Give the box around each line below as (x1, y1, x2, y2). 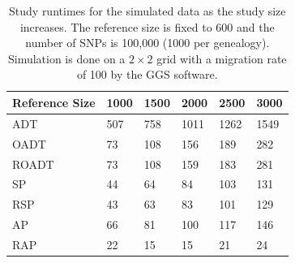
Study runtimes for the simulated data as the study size (9, 2, 286, 19)
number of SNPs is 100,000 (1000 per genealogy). (25, 34, 270, 51)
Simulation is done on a (7, 50, 126, 67)
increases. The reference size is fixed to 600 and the (19, 18, 275, 35)
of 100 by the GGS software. (76, 66, 218, 83)
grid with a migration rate (156, 50, 287, 67)
